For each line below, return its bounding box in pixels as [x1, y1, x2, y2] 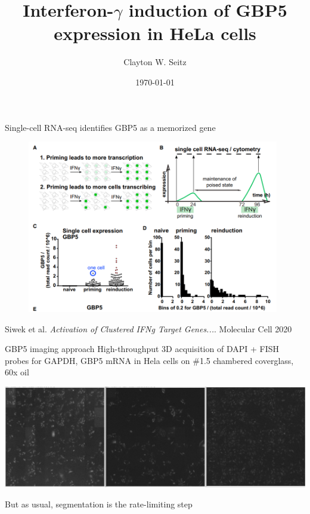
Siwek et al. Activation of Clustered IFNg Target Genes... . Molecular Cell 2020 [5, 322, 292, 335]
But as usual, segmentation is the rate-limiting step [5, 497, 193, 510]
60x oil [5, 366, 29, 378]
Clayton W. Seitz [123, 56, 187, 68]
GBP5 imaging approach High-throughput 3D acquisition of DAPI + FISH [5, 342, 279, 355]
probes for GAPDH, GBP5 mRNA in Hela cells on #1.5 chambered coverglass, [5, 354, 294, 366]
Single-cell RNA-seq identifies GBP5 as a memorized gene [5, 121, 216, 133]
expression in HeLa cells [54, 21, 256, 45]
